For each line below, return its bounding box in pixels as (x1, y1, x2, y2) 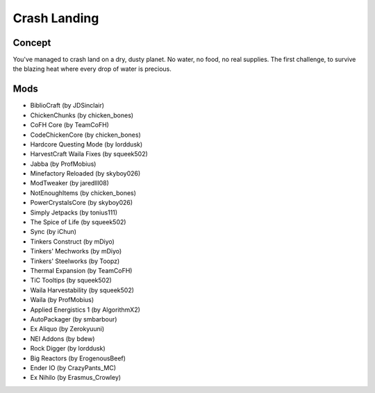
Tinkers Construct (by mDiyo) (30, 237, 115, 246)
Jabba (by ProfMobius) (30, 160, 97, 168)
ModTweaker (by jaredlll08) (30, 179, 109, 187)
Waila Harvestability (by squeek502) (30, 285, 135, 294)
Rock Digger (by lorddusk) (30, 344, 106, 353)
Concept (12, 37, 51, 49)
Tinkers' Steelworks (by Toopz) (30, 257, 120, 265)
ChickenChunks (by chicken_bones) (30, 111, 134, 119)
